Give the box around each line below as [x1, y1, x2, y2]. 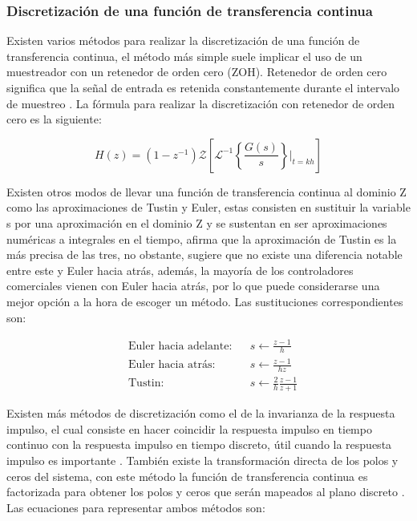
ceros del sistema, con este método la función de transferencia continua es [6, 467, 368, 484]
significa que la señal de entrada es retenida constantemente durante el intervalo [6, 79, 400, 95]
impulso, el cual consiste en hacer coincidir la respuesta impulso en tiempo [6, 420, 372, 437]
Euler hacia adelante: [128, 340, 233, 352]
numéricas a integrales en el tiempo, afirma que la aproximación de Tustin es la [6, 230, 397, 247]
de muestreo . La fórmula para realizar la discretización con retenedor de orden [6, 95, 395, 111]
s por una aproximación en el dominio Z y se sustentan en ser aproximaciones [6, 214, 387, 231]
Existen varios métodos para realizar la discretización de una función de [6, 32, 360, 49]
